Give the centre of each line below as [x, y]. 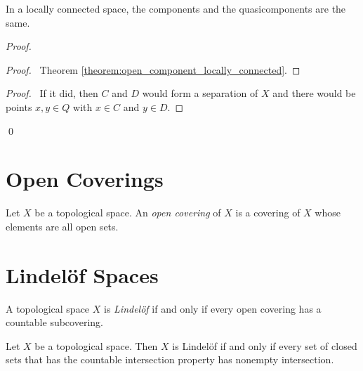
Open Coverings [85, 179]
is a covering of [268, 213]
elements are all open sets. [62, 226]
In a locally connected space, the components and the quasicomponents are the [176, 8]
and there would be [314, 93]
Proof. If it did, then [52, 93]
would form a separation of [200, 93]
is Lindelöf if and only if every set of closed [265, 345]
